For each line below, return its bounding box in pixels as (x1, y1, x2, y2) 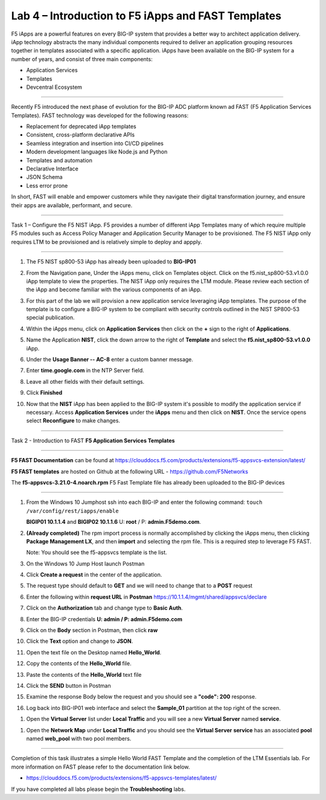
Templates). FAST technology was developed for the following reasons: (11, 112, 189, 119)
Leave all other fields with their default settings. (26, 378, 145, 385)
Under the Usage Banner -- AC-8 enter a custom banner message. (26, 356, 193, 363)
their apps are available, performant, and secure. (11, 201, 133, 208)
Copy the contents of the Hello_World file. (26, 660, 132, 667)
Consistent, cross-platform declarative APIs (26, 131, 135, 138)
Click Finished (26, 389, 63, 396)
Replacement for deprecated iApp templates (26, 123, 136, 130)
